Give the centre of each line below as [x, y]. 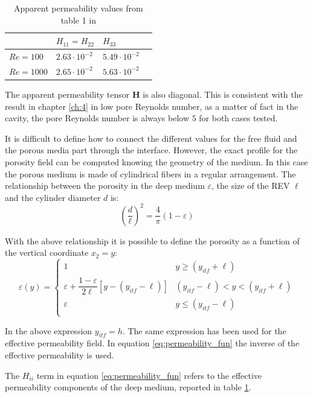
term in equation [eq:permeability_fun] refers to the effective [149, 375]
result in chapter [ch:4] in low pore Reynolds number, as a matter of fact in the [152, 106]
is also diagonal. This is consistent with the [223, 94]
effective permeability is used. [60, 355]
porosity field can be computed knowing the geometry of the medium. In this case [156, 161]
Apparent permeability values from [78, 8]
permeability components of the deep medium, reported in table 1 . [128, 387]
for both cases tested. [238, 118]
